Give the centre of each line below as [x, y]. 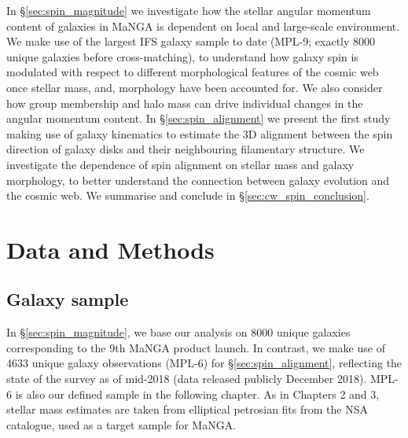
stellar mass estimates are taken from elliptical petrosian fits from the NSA [187, 409]
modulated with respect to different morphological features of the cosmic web [193, 72]
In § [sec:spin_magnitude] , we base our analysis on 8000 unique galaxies [178, 332]
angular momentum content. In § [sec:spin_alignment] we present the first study [198, 118]
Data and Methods [110, 249]
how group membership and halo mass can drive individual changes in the [185, 103]
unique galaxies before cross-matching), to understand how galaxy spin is [182, 56]
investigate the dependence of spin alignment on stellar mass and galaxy [180, 164]
